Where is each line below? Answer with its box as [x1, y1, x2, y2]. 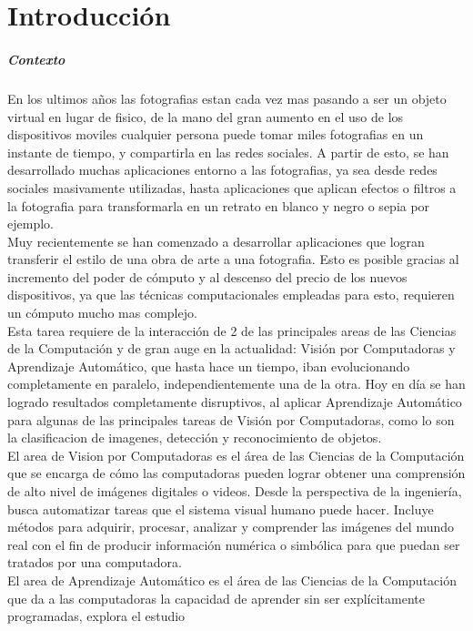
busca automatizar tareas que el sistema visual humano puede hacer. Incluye [7, 499, 434, 518]
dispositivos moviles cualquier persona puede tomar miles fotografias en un [7, 125, 424, 144]
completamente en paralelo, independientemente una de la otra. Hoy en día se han [7, 374, 466, 393]
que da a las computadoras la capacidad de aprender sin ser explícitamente [7, 588, 425, 607]
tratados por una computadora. [7, 553, 182, 572]
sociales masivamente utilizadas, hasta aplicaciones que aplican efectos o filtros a [7, 178, 457, 197]
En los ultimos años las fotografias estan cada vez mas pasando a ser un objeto [7, 88, 447, 107]
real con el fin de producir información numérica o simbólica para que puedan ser [7, 534, 460, 554]
